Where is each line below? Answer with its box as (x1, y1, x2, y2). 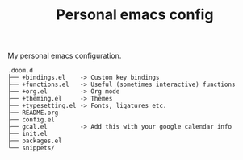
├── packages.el (7, 137, 62, 146)
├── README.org (7, 109, 59, 117)
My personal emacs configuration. (7, 51, 122, 61)
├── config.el (7, 116, 56, 124)
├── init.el (7, 130, 48, 138)
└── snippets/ (7, 144, 56, 152)
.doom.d (7, 67, 34, 75)
